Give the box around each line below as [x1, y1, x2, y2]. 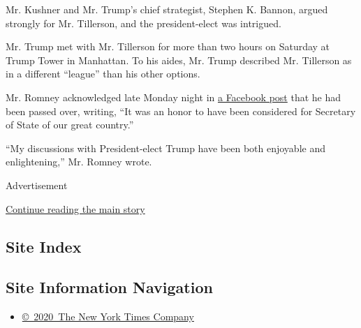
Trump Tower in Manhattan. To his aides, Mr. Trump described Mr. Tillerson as [6, 52, 352, 67]
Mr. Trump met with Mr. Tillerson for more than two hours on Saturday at [6, 39, 330, 54]
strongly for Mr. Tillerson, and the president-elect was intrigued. [6, 15, 281, 30]
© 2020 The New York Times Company [22, 309, 194, 324]
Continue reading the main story [6, 201, 145, 216]
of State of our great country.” [6, 117, 134, 132]
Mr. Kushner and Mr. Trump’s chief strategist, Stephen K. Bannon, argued [6, 2, 328, 16]
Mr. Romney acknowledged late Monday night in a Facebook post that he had [6, 89, 341, 104]
